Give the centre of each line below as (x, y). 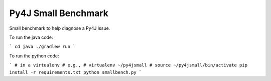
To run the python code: (34, 56)
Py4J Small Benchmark (59, 13)
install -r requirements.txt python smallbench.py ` (76, 72)
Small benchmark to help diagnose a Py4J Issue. (60, 28)
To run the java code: (31, 37)
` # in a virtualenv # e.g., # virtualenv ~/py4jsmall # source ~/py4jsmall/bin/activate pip (128, 65)
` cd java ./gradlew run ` (42, 47)
